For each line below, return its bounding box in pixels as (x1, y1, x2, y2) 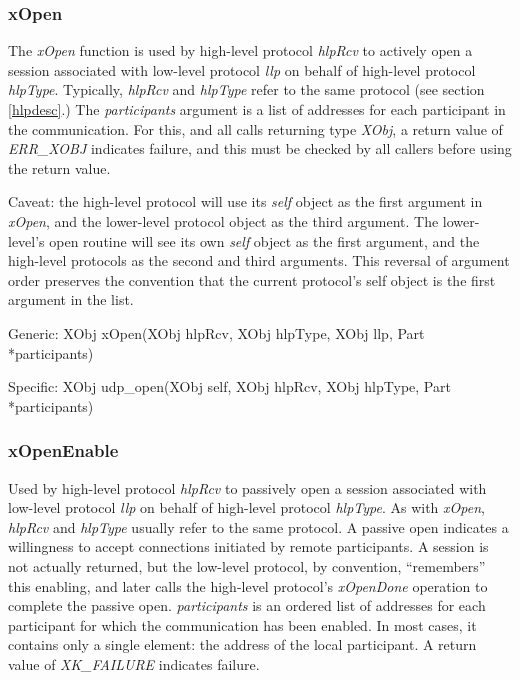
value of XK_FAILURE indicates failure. (8, 653, 260, 674)
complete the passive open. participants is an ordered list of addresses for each (8, 595, 486, 616)
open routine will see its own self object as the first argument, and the (49, 230, 480, 251)
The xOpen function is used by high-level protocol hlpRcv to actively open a (8, 40, 473, 61)
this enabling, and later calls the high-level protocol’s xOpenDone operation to (8, 575, 488, 596)
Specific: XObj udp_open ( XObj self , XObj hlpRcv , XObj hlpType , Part (8, 376, 451, 397)
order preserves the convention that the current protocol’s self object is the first (8, 269, 496, 290)
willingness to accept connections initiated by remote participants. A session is (8, 536, 489, 557)
